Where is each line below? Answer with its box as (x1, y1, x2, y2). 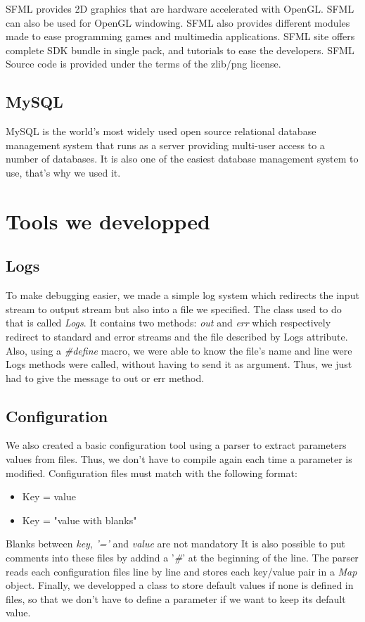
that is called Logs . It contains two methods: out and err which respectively (6, 315, 331, 330)
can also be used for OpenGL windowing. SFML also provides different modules (6, 15, 350, 30)
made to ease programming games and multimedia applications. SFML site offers (6, 29, 355, 44)
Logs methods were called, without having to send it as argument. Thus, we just (6, 357, 352, 372)
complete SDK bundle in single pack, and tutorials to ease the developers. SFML (6, 42, 354, 57)
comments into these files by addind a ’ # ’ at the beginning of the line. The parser (6, 550, 359, 565)
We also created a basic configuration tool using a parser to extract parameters (6, 438, 347, 452)
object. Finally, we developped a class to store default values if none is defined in (6, 578, 354, 592)
